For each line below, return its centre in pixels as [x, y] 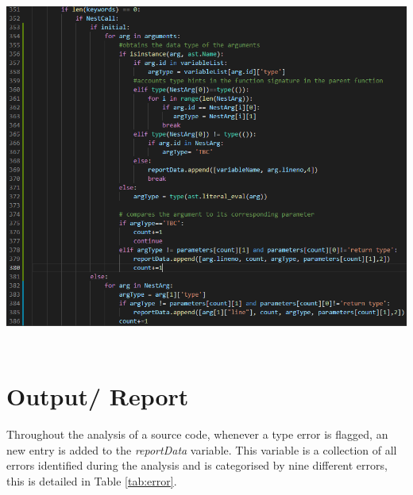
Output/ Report [98, 396]
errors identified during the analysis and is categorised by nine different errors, [197, 465]
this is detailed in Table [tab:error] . [92, 481]
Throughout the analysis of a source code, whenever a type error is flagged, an [197, 434]
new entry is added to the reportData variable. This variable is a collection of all [202, 449]
